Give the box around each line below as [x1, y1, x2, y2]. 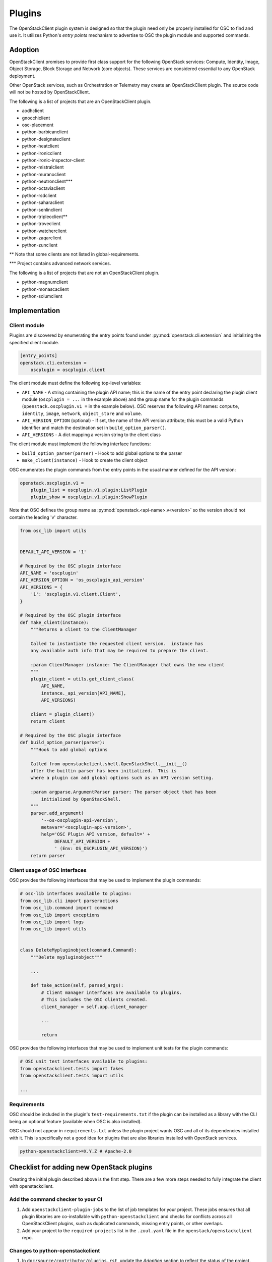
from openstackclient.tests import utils [20, 1073, 124, 1078]
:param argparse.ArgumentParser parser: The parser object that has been [30, 789, 217, 795]
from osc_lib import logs [20, 919, 84, 925]
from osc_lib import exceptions [20, 912, 100, 918]
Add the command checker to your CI [9, 1196, 103, 1203]
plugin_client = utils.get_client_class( [30, 676, 134, 681]
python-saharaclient [22, 199, 64, 205]
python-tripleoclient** [22, 214, 68, 220]
